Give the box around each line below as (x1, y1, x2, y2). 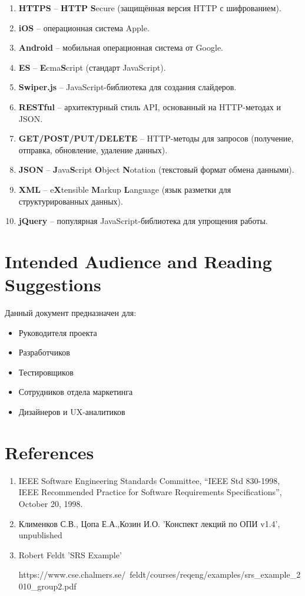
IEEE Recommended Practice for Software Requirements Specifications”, (18, 486, 282, 498)
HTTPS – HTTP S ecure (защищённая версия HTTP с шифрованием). (18, 2, 281, 14)
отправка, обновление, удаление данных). (18, 143, 168, 156)
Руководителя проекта (18, 326, 97, 338)
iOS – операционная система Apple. (18, 21, 150, 34)
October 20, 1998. (18, 497, 83, 509)
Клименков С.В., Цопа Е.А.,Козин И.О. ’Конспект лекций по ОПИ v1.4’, (18, 517, 280, 529)
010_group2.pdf (18, 579, 77, 592)
